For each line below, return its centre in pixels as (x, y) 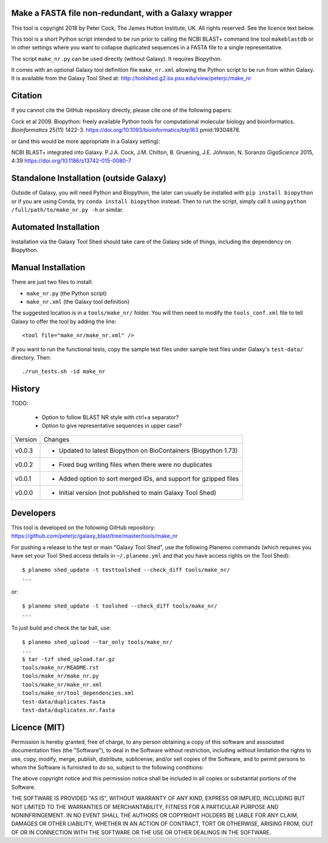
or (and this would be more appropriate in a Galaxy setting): (86, 141)
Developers (33, 513)
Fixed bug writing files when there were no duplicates (135, 465)
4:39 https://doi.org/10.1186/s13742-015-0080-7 (71, 161)
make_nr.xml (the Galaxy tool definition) (78, 302)
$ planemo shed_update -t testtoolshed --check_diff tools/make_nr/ (126, 570)
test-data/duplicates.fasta (64, 702)
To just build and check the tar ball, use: (61, 628)
